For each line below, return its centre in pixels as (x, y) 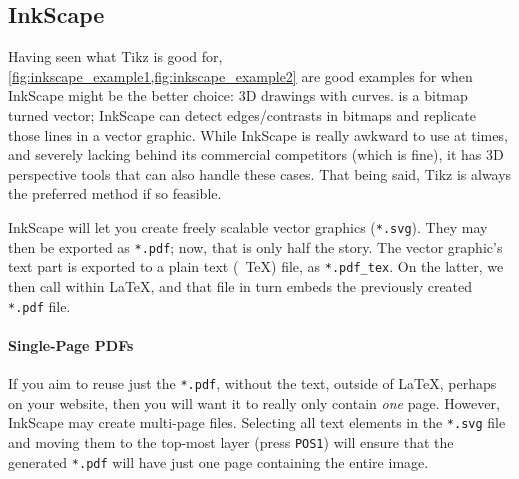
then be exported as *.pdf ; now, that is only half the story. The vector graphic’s (255, 246)
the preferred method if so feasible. (115, 193)
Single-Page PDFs (71, 344)
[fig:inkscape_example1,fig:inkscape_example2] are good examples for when (240, 75)
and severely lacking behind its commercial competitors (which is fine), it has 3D (256, 154)
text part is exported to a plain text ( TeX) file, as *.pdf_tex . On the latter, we (256, 266)
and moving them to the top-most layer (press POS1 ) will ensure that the (231, 441)
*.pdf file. (39, 305)
